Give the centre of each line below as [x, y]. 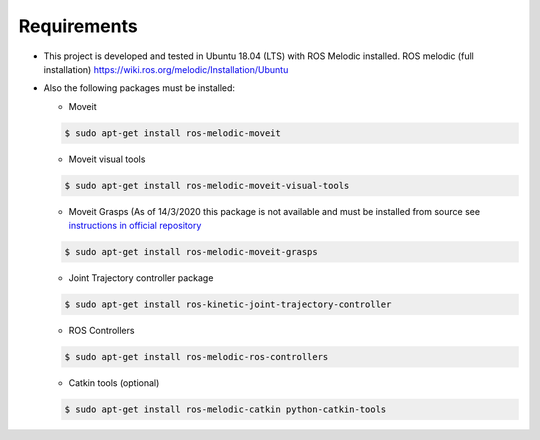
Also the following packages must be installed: [139, 88]
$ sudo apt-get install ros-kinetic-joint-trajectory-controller [228, 304]
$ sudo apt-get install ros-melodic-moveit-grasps [191, 252]
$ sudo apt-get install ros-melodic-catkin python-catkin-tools [225, 409]
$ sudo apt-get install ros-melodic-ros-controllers [196, 356]
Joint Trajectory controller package [141, 278]
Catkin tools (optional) [114, 382]
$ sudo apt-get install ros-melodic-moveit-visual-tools [207, 185]
